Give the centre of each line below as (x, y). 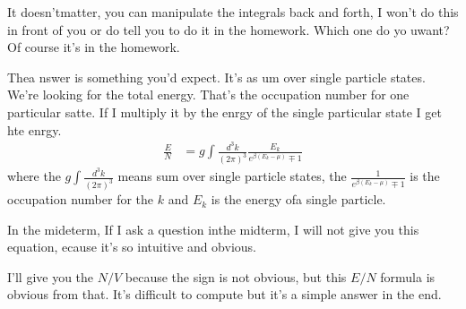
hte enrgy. (35, 129)
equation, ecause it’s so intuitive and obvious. (132, 247)
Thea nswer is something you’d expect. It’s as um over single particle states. (216, 77)
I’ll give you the (51, 276)
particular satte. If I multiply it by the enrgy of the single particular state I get (224, 112)
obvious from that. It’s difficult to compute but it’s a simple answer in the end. (224, 294)
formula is (408, 276)
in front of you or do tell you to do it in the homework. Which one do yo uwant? (229, 29)
